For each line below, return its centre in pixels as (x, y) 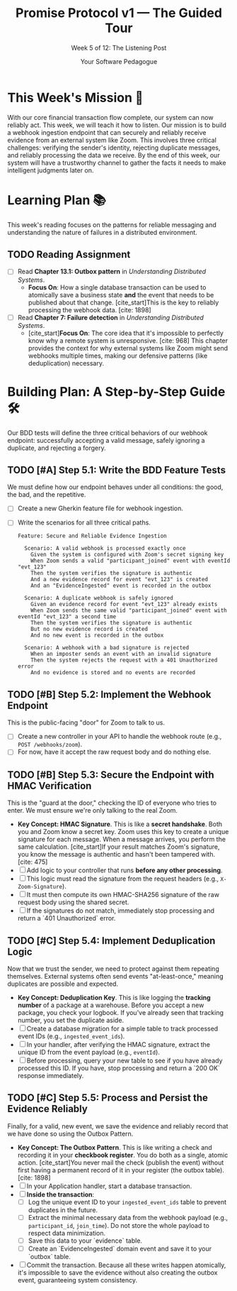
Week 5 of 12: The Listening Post (119, 48)
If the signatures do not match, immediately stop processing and (120, 911)
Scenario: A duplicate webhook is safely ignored (99, 598)
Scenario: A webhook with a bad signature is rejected (107, 648)
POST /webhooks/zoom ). (50, 745)
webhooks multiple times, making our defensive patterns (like (118, 356)
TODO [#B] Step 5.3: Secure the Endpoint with (111, 775)
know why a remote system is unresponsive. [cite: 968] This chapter (128, 340)
